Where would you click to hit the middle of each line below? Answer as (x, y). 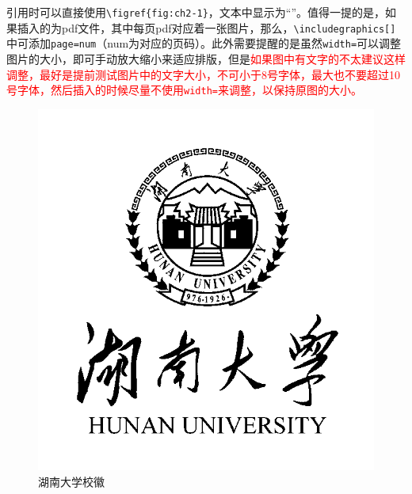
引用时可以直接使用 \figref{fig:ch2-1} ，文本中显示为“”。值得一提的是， (196, 12)
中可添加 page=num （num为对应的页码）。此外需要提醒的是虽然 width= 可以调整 (204, 43)
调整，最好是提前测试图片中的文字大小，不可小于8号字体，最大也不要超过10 (203, 74)
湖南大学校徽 (71, 482)
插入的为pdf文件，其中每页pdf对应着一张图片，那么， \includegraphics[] (206, 27)
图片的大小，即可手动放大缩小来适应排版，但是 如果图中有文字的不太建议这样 (206, 58)
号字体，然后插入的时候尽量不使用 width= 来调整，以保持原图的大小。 (184, 90)
